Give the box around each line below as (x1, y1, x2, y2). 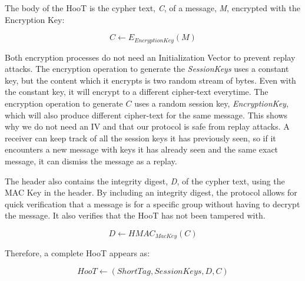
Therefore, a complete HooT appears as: (5, 247, 150, 259)
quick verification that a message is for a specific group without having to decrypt (5, 197, 300, 210)
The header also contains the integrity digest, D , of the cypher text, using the (5, 174, 285, 187)
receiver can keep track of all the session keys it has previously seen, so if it (5, 131, 276, 144)
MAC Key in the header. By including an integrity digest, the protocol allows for (5, 186, 297, 199)
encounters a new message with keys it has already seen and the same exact (5, 143, 279, 156)
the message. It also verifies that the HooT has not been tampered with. (5, 209, 266, 222)
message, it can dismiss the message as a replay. (5, 154, 177, 167)
